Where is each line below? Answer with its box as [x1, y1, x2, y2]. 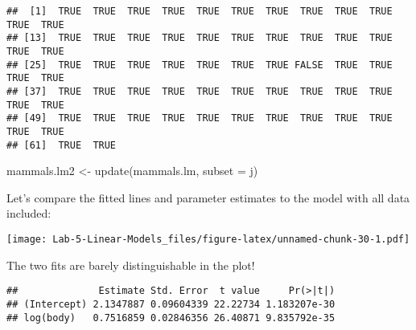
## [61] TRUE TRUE [6, 139, 117, 151]
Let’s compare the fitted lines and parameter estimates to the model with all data [6, 189, 410, 206]
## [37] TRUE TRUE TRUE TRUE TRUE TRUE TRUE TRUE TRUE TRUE [6, 85, 393, 97]
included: [6, 205, 51, 222]
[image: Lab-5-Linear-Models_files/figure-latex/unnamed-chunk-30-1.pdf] [6, 234, 410, 245]
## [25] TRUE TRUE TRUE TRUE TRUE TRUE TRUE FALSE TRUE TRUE [6, 59, 393, 71]
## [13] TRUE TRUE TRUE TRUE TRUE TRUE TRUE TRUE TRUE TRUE [6, 32, 393, 44]
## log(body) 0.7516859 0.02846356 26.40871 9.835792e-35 [6, 312, 336, 324]
